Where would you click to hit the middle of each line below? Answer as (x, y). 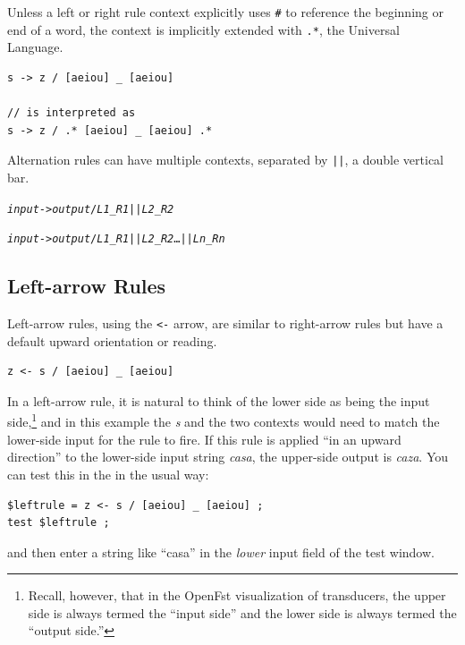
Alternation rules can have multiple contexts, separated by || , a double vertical (226, 160)
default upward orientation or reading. (112, 340)
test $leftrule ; (59, 523)
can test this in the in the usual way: (108, 474)
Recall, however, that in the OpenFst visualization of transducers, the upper (237, 595)
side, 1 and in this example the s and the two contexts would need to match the (224, 420)
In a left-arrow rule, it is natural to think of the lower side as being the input (219, 400)
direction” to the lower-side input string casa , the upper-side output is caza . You (228, 457)
